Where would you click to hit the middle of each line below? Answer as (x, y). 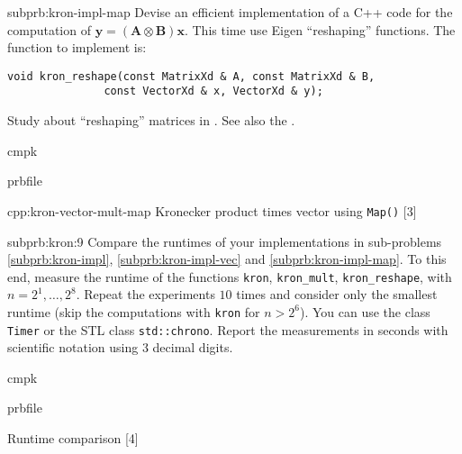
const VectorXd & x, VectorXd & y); (213, 91)
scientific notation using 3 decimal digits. (120, 347)
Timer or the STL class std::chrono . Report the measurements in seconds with (228, 329)
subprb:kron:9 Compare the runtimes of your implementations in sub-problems (225, 241)
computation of (49, 29)
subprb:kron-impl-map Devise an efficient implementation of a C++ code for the (230, 12)
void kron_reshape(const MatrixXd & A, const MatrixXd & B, (191, 76)
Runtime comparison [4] (73, 438)
